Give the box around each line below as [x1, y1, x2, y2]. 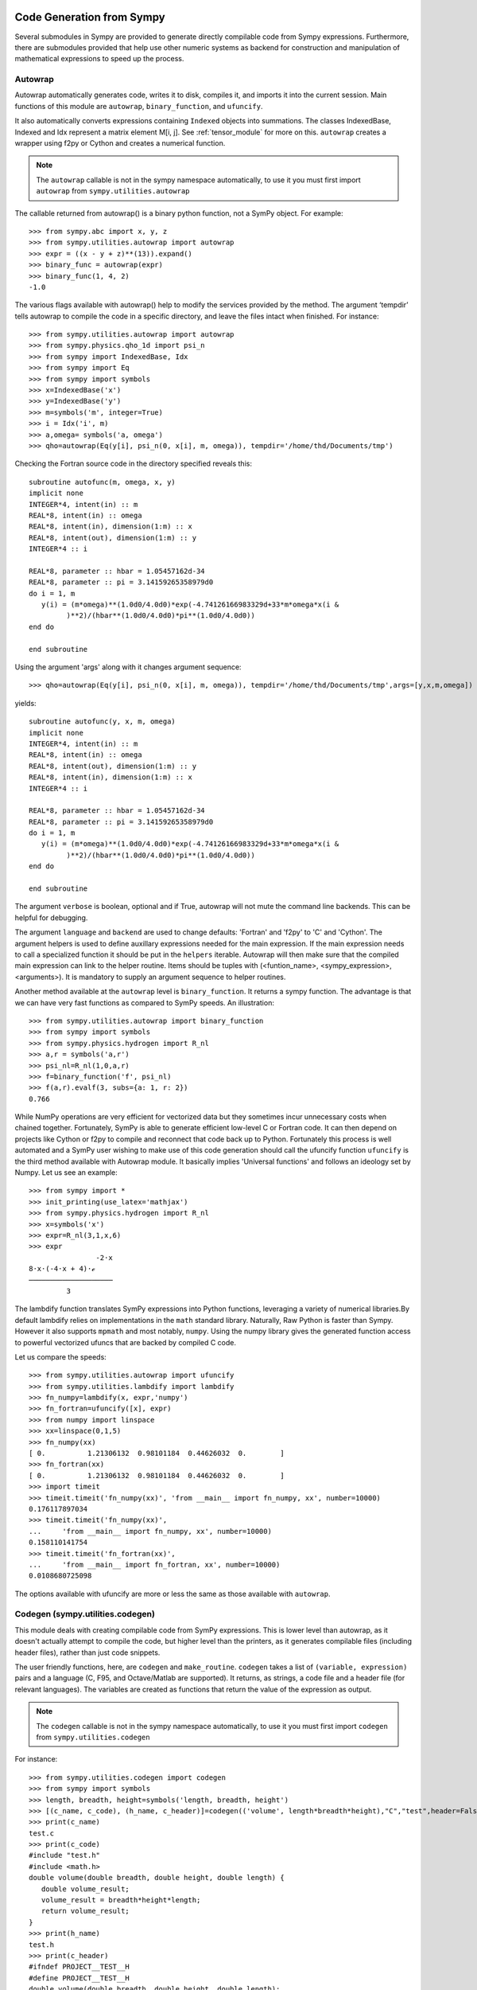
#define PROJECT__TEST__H [29, 1973, 130, 1982]
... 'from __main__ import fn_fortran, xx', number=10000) [29, 1560, 281, 1569]
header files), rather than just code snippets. [14, 1648, 161, 1657]
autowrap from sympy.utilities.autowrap [36, 186, 190, 196]
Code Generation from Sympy [14, 10, 166, 24]
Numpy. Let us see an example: [14, 1168, 118, 1177]
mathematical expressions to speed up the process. [14, 54, 184, 64]
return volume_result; [41, 1906, 130, 1916]
